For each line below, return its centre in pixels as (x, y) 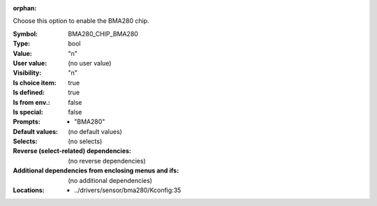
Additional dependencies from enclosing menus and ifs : (96, 170)
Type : (22, 44)
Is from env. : (31, 102)
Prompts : (27, 122)
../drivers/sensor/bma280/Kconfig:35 (128, 190)
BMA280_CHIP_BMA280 (103, 34)
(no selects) (85, 141)
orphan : (25, 8)
